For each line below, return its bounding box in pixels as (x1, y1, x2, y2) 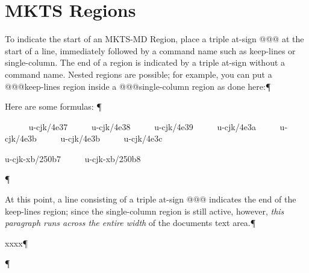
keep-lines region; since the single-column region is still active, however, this (5, 204, 284, 217)
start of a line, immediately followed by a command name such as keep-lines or (5, 44, 296, 57)
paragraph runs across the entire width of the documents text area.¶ (5, 216, 256, 229)
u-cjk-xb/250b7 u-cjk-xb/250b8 (5, 152, 141, 165)
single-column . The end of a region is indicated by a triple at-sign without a (5, 56, 286, 69)
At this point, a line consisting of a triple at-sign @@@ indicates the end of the (5, 193, 296, 206)
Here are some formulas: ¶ (5, 100, 102, 113)
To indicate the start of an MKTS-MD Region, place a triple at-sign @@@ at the (5, 33, 304, 45)
